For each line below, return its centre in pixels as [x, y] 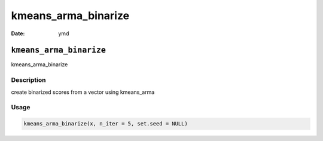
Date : [18, 33]
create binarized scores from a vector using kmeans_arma [83, 92]
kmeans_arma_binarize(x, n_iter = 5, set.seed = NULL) [106, 124]
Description [28, 80]
